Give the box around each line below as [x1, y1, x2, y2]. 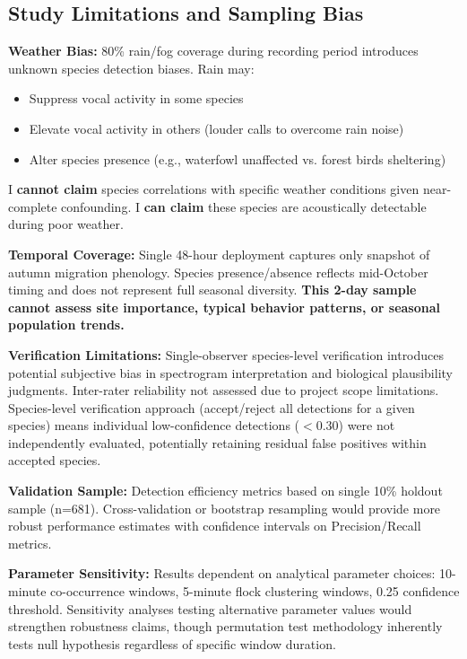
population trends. [8, 315, 125, 334]
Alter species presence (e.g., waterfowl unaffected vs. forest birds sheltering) [29, 149, 446, 168]
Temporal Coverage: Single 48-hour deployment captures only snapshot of [8, 244, 430, 263]
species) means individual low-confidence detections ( [8, 416, 300, 435]
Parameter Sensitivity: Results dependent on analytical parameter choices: [8, 564, 436, 583]
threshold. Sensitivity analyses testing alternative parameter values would [8, 599, 412, 618]
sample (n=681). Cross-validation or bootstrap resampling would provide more [8, 498, 441, 517]
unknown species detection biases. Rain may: [8, 58, 255, 77]
